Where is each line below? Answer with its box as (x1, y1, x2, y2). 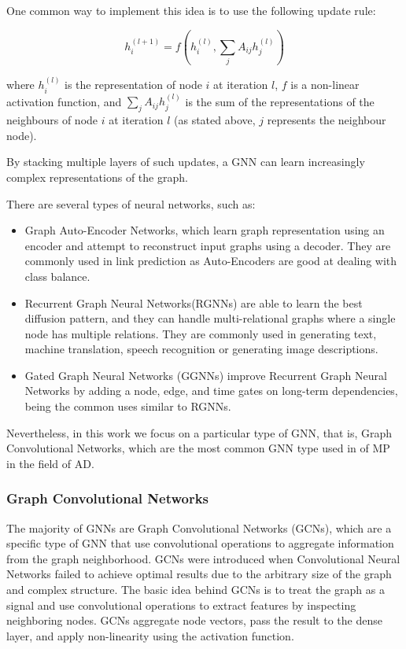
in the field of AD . (6, 455, 94, 471)
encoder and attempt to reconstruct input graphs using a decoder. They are (24, 237, 391, 253)
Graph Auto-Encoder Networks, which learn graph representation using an (24, 222, 385, 238)
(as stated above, (174, 112, 256, 128)
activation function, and (6, 93, 122, 109)
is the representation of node (65, 76, 202, 93)
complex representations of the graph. (6, 168, 188, 185)
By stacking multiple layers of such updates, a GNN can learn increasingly (6, 153, 365, 170)
